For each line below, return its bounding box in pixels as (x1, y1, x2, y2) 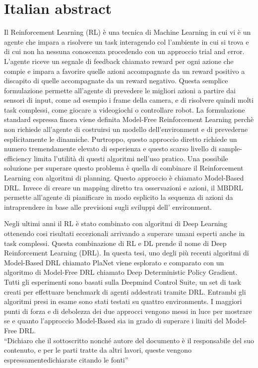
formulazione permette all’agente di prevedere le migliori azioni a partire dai (4, 85, 236, 95)
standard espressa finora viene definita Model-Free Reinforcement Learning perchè (4, 114, 254, 124)
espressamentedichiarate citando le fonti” (4, 354, 129, 365)
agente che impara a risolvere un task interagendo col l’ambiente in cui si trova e (4, 36, 249, 47)
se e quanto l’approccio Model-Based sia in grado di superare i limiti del (4, 315, 224, 326)
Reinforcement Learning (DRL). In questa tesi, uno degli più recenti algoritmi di (4, 247, 249, 258)
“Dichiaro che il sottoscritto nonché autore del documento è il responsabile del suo (4, 335, 254, 345)
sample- (219, 143, 242, 154)
